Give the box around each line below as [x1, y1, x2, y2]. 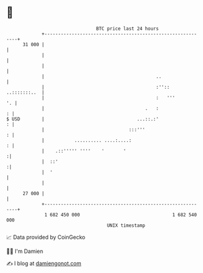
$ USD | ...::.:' [6, 116, 159, 122]
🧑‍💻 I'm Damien [6, 247, 44, 255]
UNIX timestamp [106, 222, 146, 229]
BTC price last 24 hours [96, 26, 159, 32]
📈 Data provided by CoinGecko [6, 233, 86, 241]
